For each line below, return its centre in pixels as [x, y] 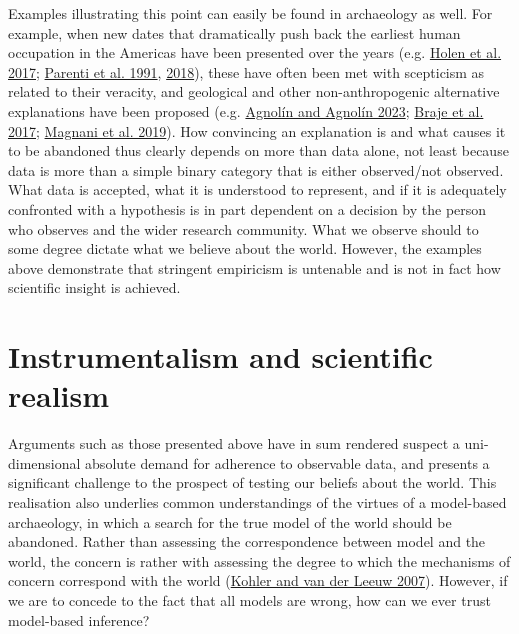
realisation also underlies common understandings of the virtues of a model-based [257, 502]
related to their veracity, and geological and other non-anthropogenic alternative [254, 91]
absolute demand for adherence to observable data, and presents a [287, 462]
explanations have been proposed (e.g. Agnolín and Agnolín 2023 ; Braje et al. [246, 110]
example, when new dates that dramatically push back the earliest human [234, 32]
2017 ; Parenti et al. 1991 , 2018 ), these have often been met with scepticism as [246, 71]
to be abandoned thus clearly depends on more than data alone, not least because [258, 150]
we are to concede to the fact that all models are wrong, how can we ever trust [249, 599]
